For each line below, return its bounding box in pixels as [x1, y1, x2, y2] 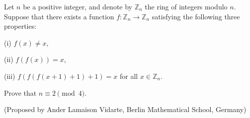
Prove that [4, 87, 37, 98]
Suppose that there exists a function [4, 11, 114, 21]
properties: [4, 21, 37, 31]
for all [119, 70, 138, 81]
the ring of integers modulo [145, 1, 228, 11]
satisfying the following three [152, 11, 240, 21]
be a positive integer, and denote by [23, 1, 132, 11]
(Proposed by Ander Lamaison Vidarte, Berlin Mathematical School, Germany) [4, 104, 247, 115]
